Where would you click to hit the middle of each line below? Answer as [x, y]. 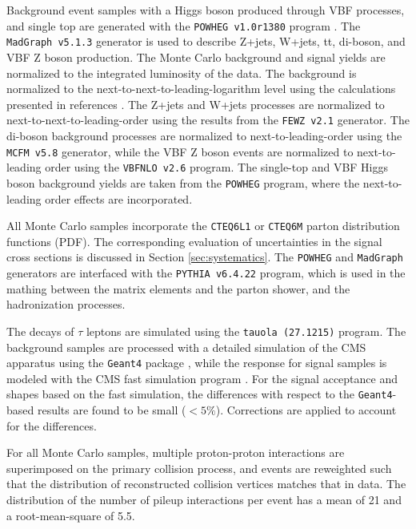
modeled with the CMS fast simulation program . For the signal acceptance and [202, 378]
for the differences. [52, 425]
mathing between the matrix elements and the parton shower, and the [178, 288]
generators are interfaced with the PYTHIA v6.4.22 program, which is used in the [206, 273]
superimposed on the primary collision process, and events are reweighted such [199, 468]
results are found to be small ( [112, 410]
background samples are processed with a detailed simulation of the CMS [186, 347]
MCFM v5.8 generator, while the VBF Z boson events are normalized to [180, 151]
